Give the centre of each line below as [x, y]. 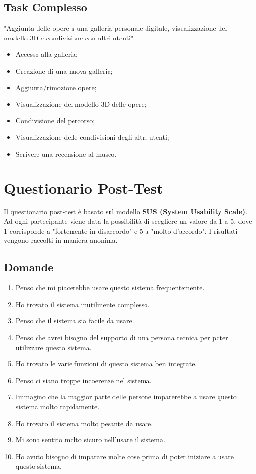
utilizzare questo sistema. [54, 347]
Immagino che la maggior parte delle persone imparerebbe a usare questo [126, 397]
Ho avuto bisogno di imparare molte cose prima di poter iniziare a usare [125, 456]
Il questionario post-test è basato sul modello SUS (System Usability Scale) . [126, 211]
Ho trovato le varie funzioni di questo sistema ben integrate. [106, 364]
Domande [29, 267]
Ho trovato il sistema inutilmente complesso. [83, 304]
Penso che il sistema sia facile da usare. [75, 321]
